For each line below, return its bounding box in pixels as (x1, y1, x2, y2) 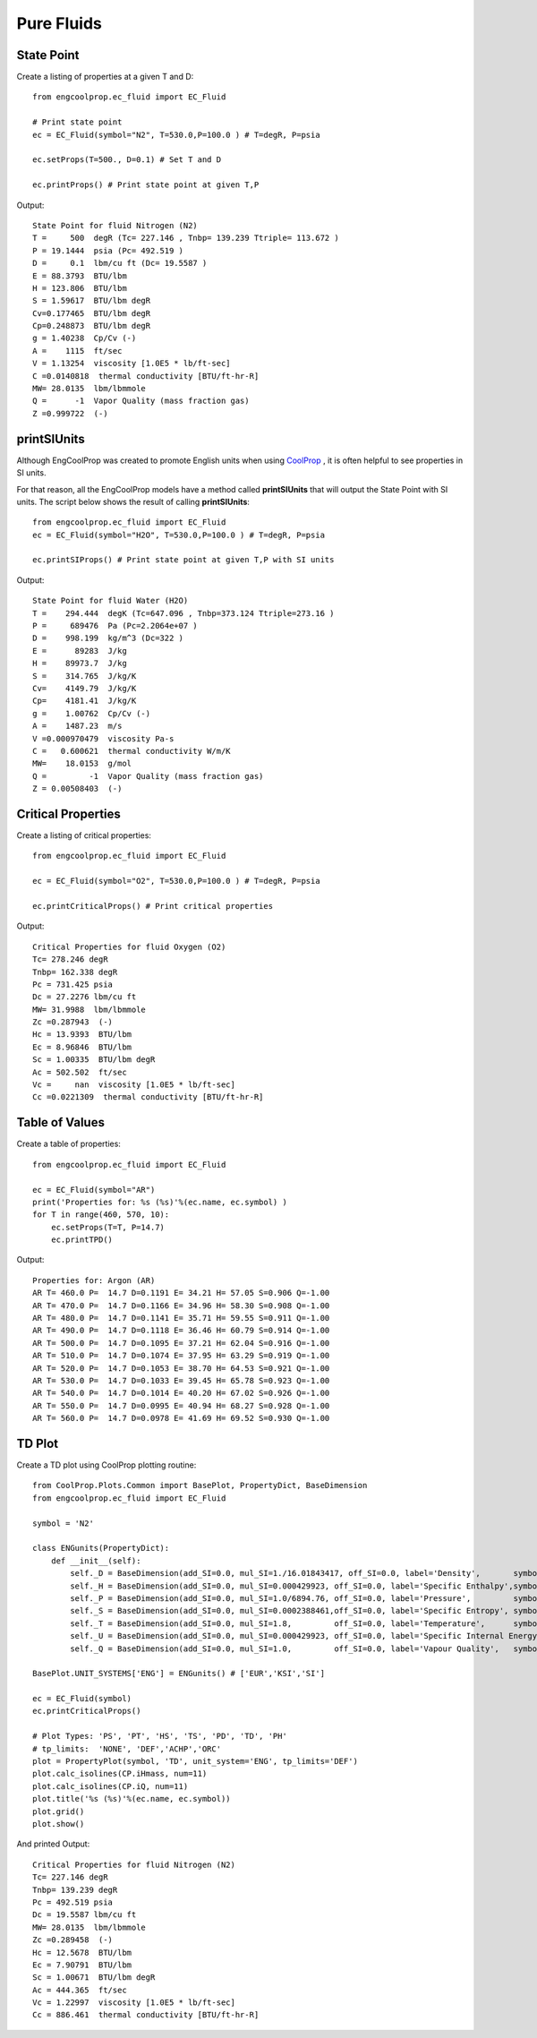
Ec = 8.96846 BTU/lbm (32, 1041, 132, 1052)
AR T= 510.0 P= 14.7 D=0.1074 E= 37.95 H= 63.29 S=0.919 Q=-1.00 (32, 1350, 330, 1361)
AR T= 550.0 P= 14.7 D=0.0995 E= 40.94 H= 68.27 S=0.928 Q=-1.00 (32, 1400, 330, 1410)
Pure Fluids (16, 13, 102, 33)
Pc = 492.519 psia (32, 1897, 114, 1907)
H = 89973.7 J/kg (32, 658, 127, 669)
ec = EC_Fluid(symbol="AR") (32, 1185, 156, 1195)
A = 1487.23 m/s (32, 721, 123, 732)
